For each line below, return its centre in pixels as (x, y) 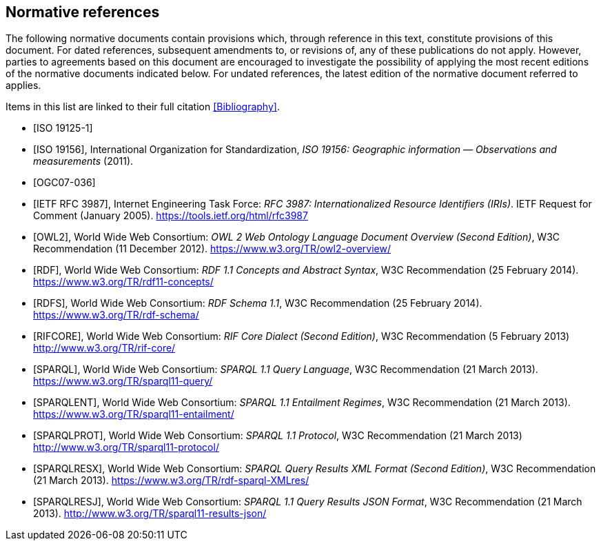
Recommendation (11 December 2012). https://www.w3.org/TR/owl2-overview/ (212, 249)
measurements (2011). (83, 161)
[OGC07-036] (64, 183)
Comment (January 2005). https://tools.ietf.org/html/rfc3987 (171, 216)
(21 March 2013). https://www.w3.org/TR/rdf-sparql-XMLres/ (171, 481)
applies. (23, 85)
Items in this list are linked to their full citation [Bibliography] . (143, 107)
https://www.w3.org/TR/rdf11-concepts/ (123, 282)
